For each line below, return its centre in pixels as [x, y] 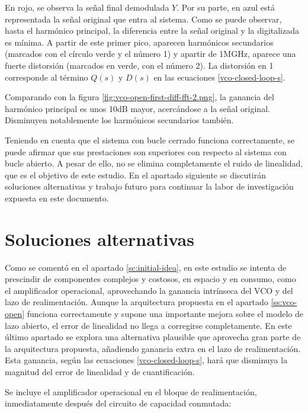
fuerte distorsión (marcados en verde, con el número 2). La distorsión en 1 [139, 65]
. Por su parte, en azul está [226, 7]
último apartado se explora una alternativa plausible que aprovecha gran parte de [153, 337]
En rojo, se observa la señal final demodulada [87, 7]
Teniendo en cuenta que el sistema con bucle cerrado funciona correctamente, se [150, 140]
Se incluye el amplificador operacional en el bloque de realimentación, [131, 391]
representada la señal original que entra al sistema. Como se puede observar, [143, 19]
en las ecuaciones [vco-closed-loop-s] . [219, 77]
